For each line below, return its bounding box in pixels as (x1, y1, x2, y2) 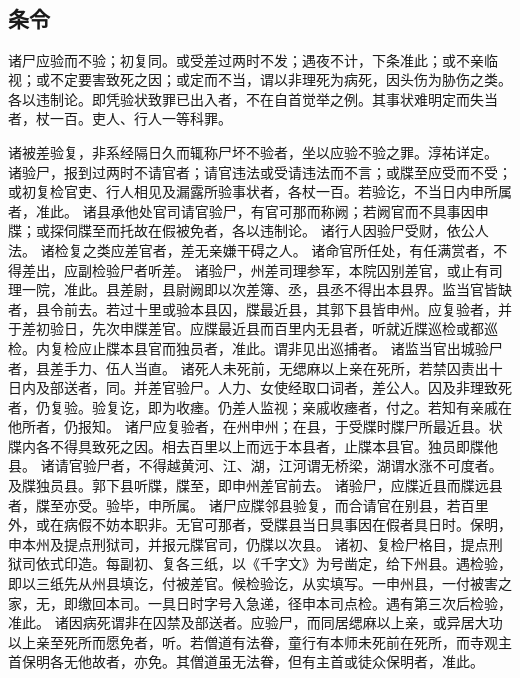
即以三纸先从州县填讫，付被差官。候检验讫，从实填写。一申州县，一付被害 (8, 573, 498, 594)
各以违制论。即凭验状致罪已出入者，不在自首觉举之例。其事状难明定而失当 (8, 88, 498, 109)
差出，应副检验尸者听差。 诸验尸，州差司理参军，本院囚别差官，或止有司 (21, 259, 503, 280)
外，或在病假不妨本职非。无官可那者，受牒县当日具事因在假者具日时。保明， (8, 514, 512, 535)
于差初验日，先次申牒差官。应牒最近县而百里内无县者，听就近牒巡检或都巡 (8, 318, 498, 339)
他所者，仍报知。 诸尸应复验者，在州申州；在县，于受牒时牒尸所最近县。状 (8, 416, 503, 437)
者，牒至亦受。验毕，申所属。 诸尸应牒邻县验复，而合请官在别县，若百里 (8, 494, 489, 515)
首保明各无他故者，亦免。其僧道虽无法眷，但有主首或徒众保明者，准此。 (8, 651, 484, 672)
